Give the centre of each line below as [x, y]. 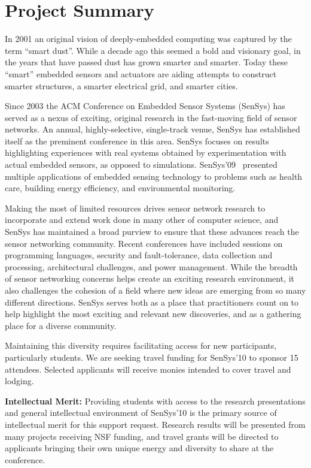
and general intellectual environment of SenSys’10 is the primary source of [141, 413]
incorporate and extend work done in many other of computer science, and [142, 220]
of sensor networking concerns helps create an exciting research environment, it [150, 278]
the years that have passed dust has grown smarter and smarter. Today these [146, 62]
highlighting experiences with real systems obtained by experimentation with [146, 153]
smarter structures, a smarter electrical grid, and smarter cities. [121, 85]
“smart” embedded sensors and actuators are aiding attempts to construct [141, 73]
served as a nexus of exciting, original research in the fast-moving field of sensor [151, 117]
